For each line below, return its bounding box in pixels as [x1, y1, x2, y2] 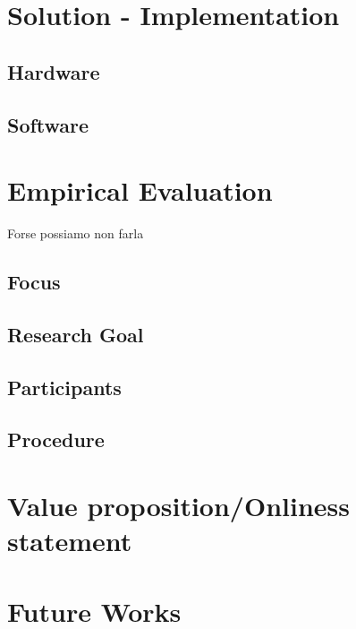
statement [7, 522, 132, 559]
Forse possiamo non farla [7, 224, 144, 243]
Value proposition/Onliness [7, 487, 350, 523]
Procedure [7, 426, 105, 453]
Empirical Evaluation [7, 172, 273, 209]
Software [7, 110, 89, 138]
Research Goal [7, 320, 144, 348]
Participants [7, 373, 122, 401]
